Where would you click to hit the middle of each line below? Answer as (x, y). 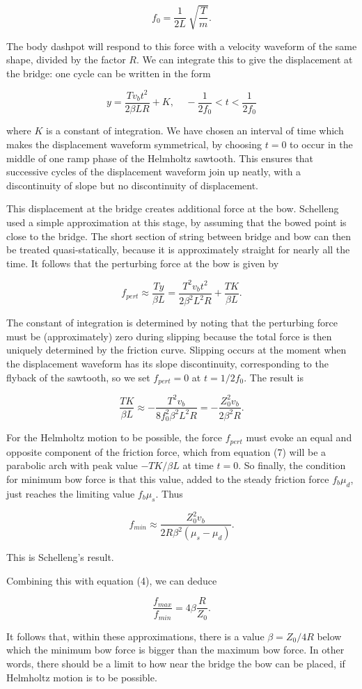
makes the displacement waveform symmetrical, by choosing (134, 144)
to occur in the (321, 144)
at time (198, 465)
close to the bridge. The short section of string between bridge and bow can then (179, 236)
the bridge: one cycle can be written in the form (109, 73)
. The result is (274, 377)
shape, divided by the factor (66, 60)
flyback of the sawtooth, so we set (78, 377)
